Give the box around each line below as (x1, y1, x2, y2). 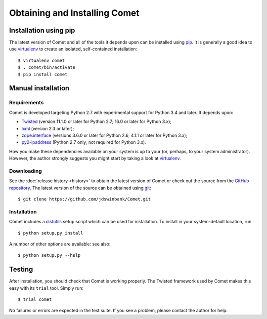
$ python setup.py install (18, 230, 84, 236)
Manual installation (9, 84, 70, 92)
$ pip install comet (18, 72, 68, 77)
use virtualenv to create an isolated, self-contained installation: (9, 46, 137, 52)
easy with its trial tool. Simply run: (9, 285, 84, 291)
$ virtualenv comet (18, 57, 65, 63)
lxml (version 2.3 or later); (21, 125, 74, 131)
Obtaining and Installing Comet (9, 7, 139, 18)
